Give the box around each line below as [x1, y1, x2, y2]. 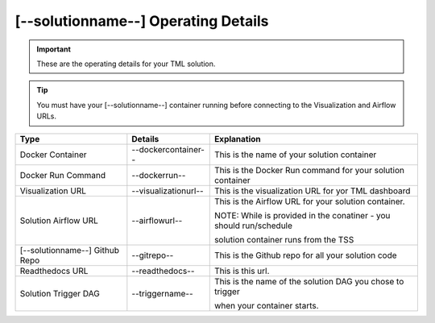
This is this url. [213, 265, 270, 276]
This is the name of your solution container [213, 149, 377, 160]
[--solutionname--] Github [19, 244, 120, 255]
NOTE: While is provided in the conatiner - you [213, 209, 391, 221]
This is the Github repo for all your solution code [213, 250, 398, 261]
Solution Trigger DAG [19, 288, 100, 299]
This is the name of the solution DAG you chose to [213, 275, 404, 287]
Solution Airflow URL [19, 214, 98, 226]
